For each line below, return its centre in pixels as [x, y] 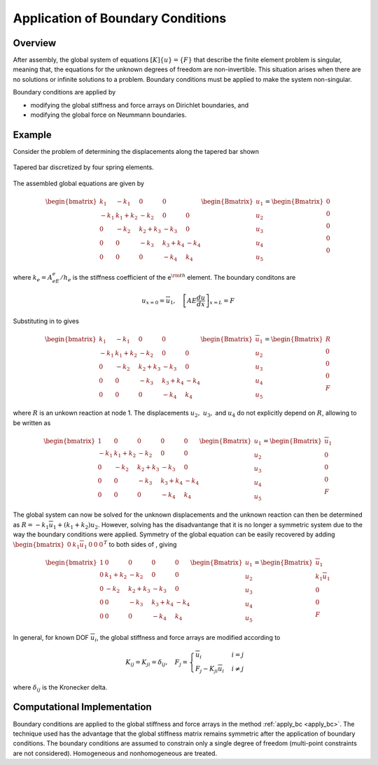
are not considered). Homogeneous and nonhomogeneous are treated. [115, 753]
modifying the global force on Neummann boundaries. [108, 115]
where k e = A [33, 278]
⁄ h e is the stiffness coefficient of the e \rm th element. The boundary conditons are [178, 278]
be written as [32, 422]
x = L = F [222, 301]
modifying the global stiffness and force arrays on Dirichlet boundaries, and [140, 105]
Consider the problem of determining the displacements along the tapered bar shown [136, 151]
